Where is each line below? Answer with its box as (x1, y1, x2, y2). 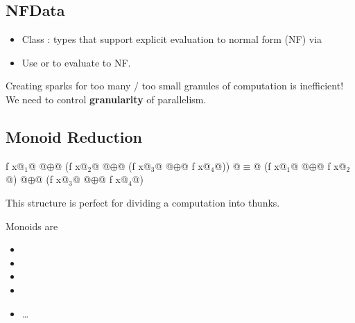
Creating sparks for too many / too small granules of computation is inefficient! (6, 78, 344, 93)
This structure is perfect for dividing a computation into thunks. (6, 195, 280, 209)
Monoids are (6, 218, 58, 233)
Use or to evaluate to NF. (21, 55, 131, 69)
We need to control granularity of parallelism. (6, 91, 207, 106)
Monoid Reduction (6, 125, 143, 147)
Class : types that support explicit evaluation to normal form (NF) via (21, 32, 322, 46)
